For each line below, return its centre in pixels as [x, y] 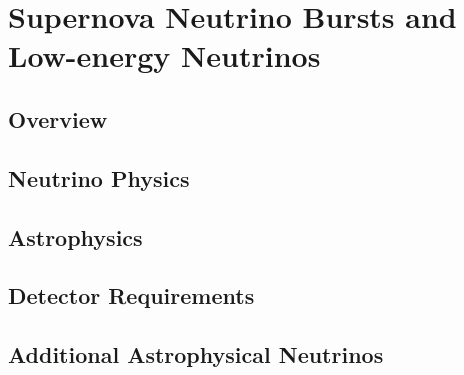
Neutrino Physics [99, 177]
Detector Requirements [131, 295]
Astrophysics [75, 236]
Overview [58, 118]
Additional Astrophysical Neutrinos [196, 354]
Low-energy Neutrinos [164, 55]
